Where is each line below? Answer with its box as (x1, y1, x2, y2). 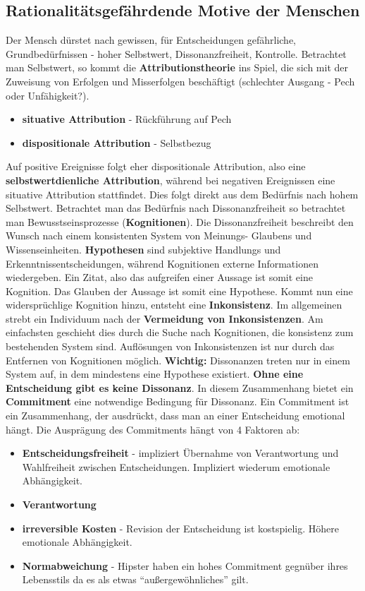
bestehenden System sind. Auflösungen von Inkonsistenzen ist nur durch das (6, 339, 335, 354)
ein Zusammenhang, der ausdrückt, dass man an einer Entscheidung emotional (6, 408, 345, 423)
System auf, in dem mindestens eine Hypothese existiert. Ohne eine (6, 366, 304, 381)
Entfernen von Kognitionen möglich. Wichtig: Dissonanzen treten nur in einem (6, 352, 350, 367)
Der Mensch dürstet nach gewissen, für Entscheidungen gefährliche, (6, 32, 296, 47)
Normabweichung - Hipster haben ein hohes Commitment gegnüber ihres (22, 558, 348, 573)
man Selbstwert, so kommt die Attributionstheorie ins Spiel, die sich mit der (6, 60, 348, 75)
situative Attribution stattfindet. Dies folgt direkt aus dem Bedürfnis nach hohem (6, 186, 359, 201)
